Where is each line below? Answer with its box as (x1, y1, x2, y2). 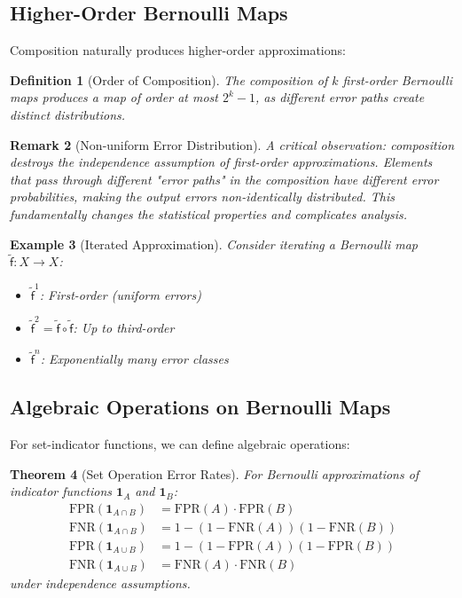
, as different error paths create (254, 88, 425, 106)
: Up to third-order (73, 318, 175, 336)
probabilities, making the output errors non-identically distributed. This (10, 187, 395, 206)
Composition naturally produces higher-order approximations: (10, 41, 346, 59)
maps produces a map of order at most (10, 88, 218, 106)
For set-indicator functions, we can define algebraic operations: (10, 435, 350, 453)
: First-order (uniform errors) (39, 285, 201, 303)
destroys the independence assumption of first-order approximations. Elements (10, 153, 433, 171)
